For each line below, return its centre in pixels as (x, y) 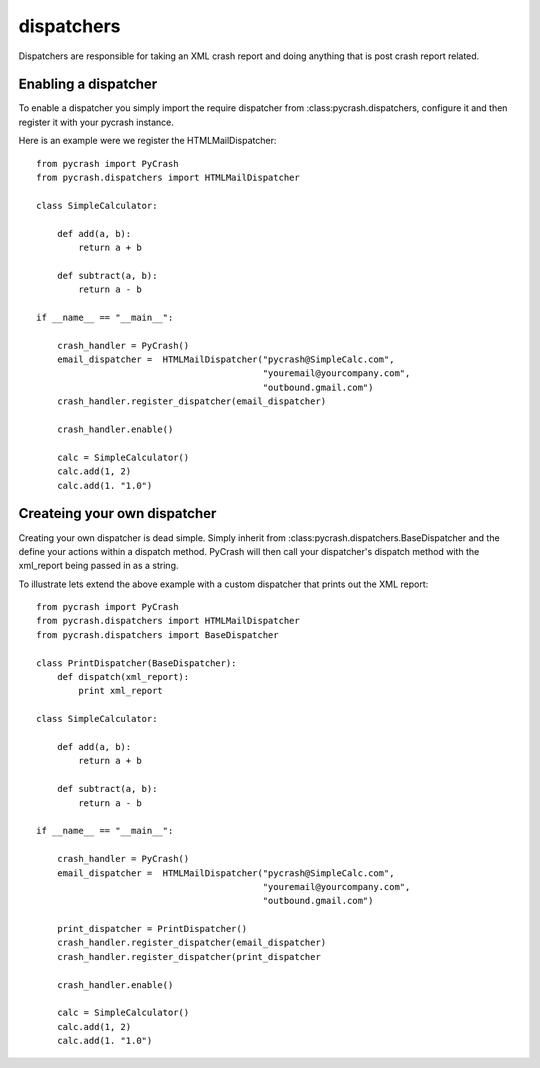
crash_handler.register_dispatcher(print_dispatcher (189, 956)
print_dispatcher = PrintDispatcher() (152, 929)
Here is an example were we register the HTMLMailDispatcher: (147, 141)
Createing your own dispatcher (117, 513)
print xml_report (121, 691)
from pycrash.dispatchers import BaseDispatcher (157, 634)
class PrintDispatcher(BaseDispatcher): (136, 663)
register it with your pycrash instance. (96, 122)
